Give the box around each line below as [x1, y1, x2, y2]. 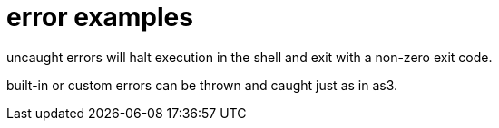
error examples [6, 2, 193, 32]
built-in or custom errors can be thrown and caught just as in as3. [6, 77, 398, 93]
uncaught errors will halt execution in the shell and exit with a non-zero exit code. [6, 49, 493, 65]
